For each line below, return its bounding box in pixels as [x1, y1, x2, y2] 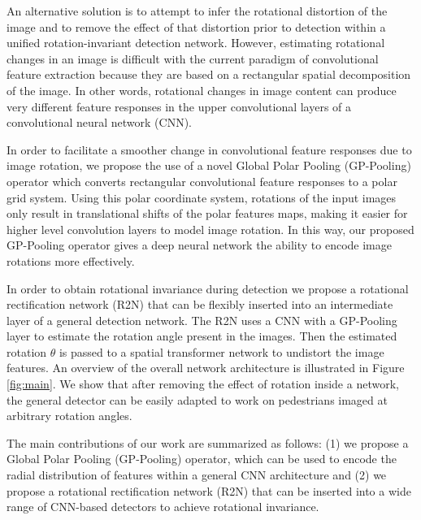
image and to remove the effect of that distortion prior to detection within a [7, 18, 386, 35]
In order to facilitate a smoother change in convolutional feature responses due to [7, 141, 412, 158]
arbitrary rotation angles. [7, 407, 132, 424]
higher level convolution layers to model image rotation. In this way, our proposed [7, 220, 414, 237]
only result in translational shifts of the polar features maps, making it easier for [7, 205, 408, 222]
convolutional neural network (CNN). [7, 114, 192, 131]
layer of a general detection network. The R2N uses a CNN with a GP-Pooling [7, 311, 397, 328]
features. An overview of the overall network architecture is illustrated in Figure [7, 359, 405, 376]
